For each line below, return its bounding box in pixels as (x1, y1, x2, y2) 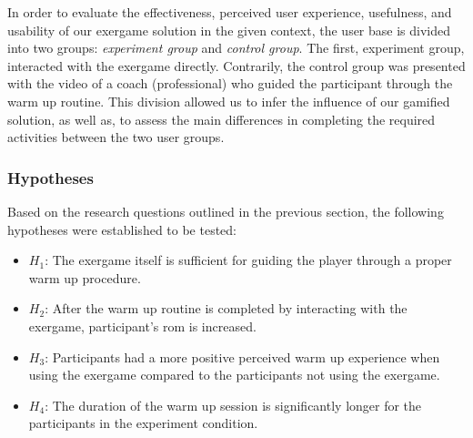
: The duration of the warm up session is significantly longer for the (45, 395, 422, 414)
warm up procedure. (28, 268, 141, 287)
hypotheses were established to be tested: (7, 219, 236, 239)
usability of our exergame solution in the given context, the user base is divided (7, 20, 451, 39)
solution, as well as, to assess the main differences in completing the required (7, 109, 436, 128)
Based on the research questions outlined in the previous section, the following (7, 201, 444, 220)
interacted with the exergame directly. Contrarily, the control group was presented (7, 56, 466, 75)
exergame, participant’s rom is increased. (28, 316, 257, 335)
